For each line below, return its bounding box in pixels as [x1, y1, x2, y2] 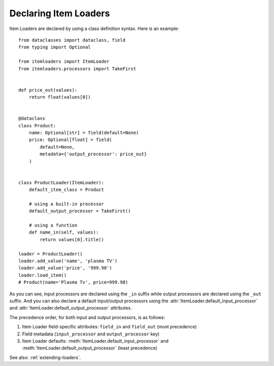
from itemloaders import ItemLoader [18, 59, 110, 65]
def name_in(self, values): [28, 230, 99, 235]
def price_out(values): [18, 87, 78, 93]
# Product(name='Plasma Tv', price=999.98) [18, 279, 128, 285]
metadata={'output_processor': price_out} [40, 151, 147, 157]
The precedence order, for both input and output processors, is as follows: [9, 314, 165, 320]
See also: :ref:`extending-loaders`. [9, 354, 81, 360]
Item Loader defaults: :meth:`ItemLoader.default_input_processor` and [22, 337, 169, 344]
